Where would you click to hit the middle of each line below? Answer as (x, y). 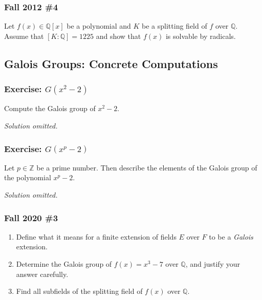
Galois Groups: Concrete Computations (111, 63)
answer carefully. (42, 274)
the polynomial (28, 177)
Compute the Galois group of (50, 108)
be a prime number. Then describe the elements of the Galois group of (147, 167)
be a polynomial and (99, 26)
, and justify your (213, 264)
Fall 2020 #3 (31, 217)
